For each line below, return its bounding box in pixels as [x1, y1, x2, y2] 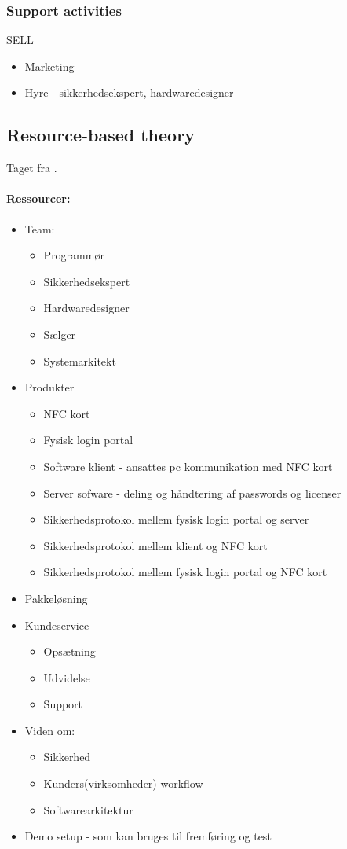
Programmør [43, 247, 104, 263]
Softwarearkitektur [43, 801, 133, 818]
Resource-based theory [6, 123, 195, 147]
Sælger [43, 325, 76, 342]
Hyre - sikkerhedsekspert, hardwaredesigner [24, 84, 234, 101]
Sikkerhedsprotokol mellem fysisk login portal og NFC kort [43, 564, 327, 580]
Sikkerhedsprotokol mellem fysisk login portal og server [43, 511, 309, 527]
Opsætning [43, 643, 96, 660]
